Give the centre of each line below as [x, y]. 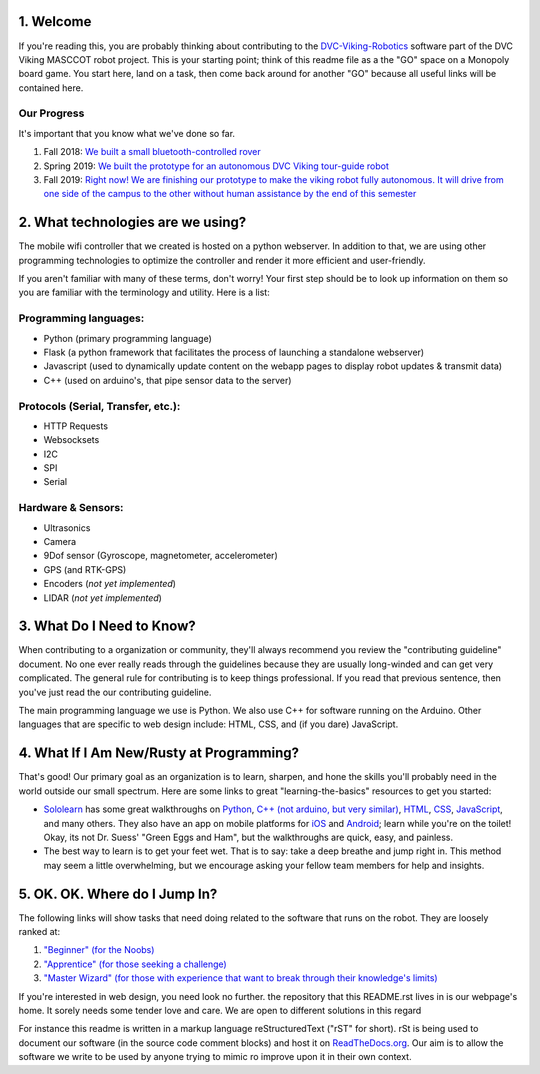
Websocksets [71, 440]
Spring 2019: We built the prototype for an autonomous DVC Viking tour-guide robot [216, 166]
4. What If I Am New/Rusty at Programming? [159, 753]
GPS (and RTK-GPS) [85, 569]
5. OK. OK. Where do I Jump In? [118, 893]
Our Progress [51, 113]
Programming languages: [81, 318]
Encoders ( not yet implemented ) [110, 584]
